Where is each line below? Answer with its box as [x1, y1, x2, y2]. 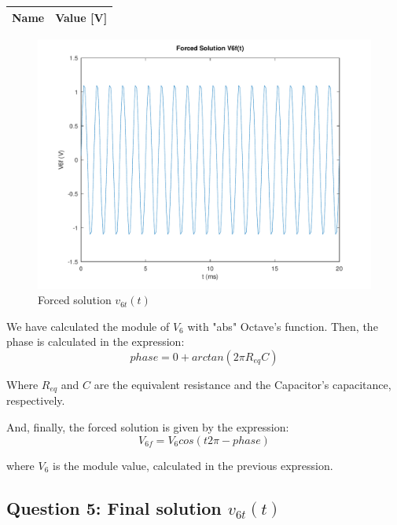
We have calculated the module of [6, 318, 170, 334]
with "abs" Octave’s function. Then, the [187, 318, 378, 334]
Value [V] [55, 9, 108, 25]
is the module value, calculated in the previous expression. [53, 457, 333, 473]
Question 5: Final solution [6, 495, 222, 519]
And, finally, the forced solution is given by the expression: [6, 419, 289, 435]
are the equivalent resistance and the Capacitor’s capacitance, [94, 376, 391, 392]
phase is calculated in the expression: [6, 333, 185, 350]
